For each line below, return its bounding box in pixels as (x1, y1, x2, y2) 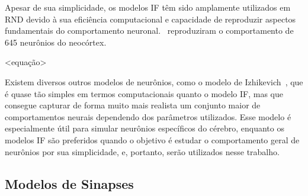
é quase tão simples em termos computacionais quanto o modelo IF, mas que (5, 87, 284, 99)
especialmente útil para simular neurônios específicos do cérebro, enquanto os (5, 122, 284, 134)
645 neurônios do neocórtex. (5, 36, 107, 48)
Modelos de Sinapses (5, 174, 134, 192)
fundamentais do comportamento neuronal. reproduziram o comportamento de (5, 24, 294, 37)
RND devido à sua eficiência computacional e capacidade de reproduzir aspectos (5, 12, 296, 25)
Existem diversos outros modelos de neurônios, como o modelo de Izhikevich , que (5, 75, 303, 88)
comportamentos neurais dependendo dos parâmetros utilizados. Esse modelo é (5, 110, 291, 123)
